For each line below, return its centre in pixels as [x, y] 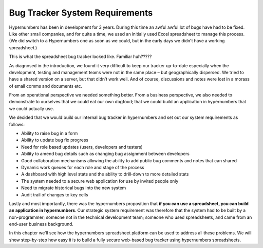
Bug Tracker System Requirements [81, 13]
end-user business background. [41, 224]
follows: [17, 124]
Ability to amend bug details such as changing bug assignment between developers [105, 154]
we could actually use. [31, 108]
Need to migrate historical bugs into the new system [74, 188]
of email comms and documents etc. [46, 86]
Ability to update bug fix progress [55, 140]
